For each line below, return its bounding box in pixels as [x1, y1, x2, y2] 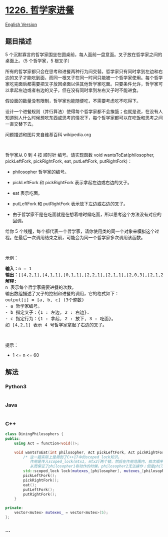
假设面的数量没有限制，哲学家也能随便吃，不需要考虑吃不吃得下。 [5, 98, 141, 104]
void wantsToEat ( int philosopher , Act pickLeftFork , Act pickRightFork [14, 450, 166, 455]
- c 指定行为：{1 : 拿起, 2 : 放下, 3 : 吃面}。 [5, 316, 116, 321]
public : [5, 436, 21, 441]
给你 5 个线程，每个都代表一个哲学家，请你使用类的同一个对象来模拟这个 [5, 228, 155, 234]
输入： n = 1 [5, 266, 32, 271]
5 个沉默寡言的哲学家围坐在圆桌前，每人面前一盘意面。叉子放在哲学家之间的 [5, 51, 162, 58]
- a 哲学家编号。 [5, 303, 42, 309]
